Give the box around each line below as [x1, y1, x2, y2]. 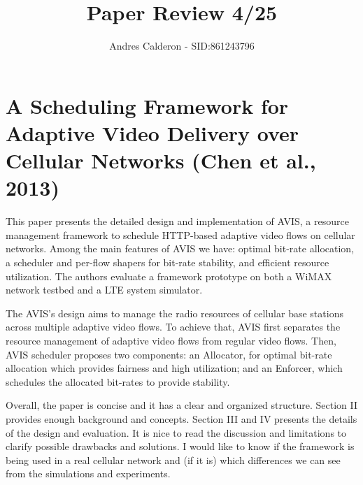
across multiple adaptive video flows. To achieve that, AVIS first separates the [6, 319, 341, 334]
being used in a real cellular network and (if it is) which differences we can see [6, 452, 341, 467]
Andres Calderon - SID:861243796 [109, 38, 255, 53]
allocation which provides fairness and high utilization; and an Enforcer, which [6, 361, 343, 375]
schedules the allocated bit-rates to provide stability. [6, 374, 230, 389]
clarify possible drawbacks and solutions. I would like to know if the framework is [6, 439, 355, 454]
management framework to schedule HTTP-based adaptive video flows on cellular [6, 227, 355, 242]
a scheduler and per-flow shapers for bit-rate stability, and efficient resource [6, 255, 329, 269]
